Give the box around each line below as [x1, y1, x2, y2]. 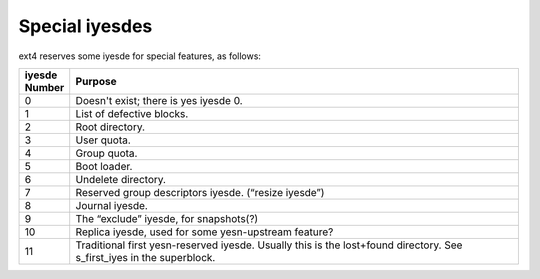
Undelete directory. [75, 172, 167, 186]
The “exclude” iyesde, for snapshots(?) [75, 211, 259, 225]
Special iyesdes [18, 15, 153, 37]
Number [24, 80, 65, 94]
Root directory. [75, 120, 145, 134]
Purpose [75, 74, 117, 88]
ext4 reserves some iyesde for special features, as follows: [18, 50, 262, 62]
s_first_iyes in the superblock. [75, 250, 216, 264]
